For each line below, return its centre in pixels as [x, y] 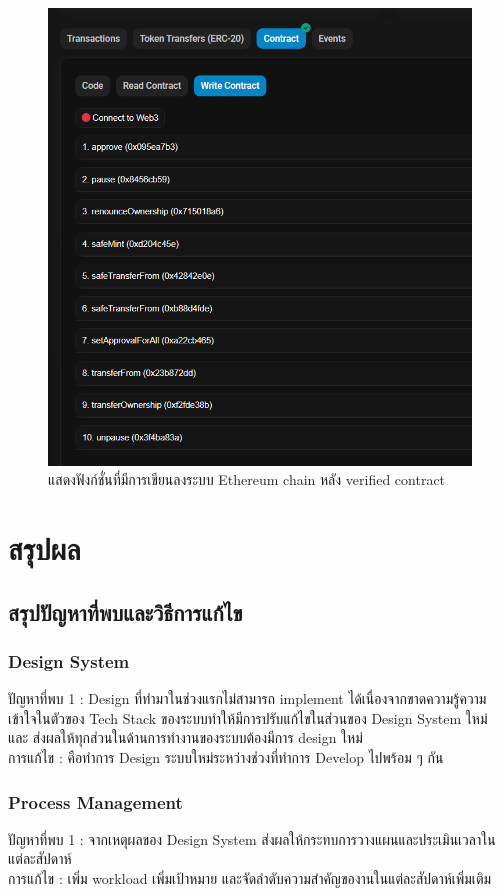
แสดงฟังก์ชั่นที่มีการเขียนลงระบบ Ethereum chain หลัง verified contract [247, 479]
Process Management [95, 801]
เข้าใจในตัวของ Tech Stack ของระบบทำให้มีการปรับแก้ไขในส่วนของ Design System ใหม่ [248, 717]
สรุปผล [44, 548]
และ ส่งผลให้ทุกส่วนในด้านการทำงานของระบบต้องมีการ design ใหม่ [185, 737]
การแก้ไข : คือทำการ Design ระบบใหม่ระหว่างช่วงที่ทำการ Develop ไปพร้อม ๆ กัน [226, 757]
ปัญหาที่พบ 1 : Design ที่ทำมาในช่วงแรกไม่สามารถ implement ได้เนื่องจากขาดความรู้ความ [247, 698]
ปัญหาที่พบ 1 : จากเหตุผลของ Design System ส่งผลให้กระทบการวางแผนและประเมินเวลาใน [252, 838]
